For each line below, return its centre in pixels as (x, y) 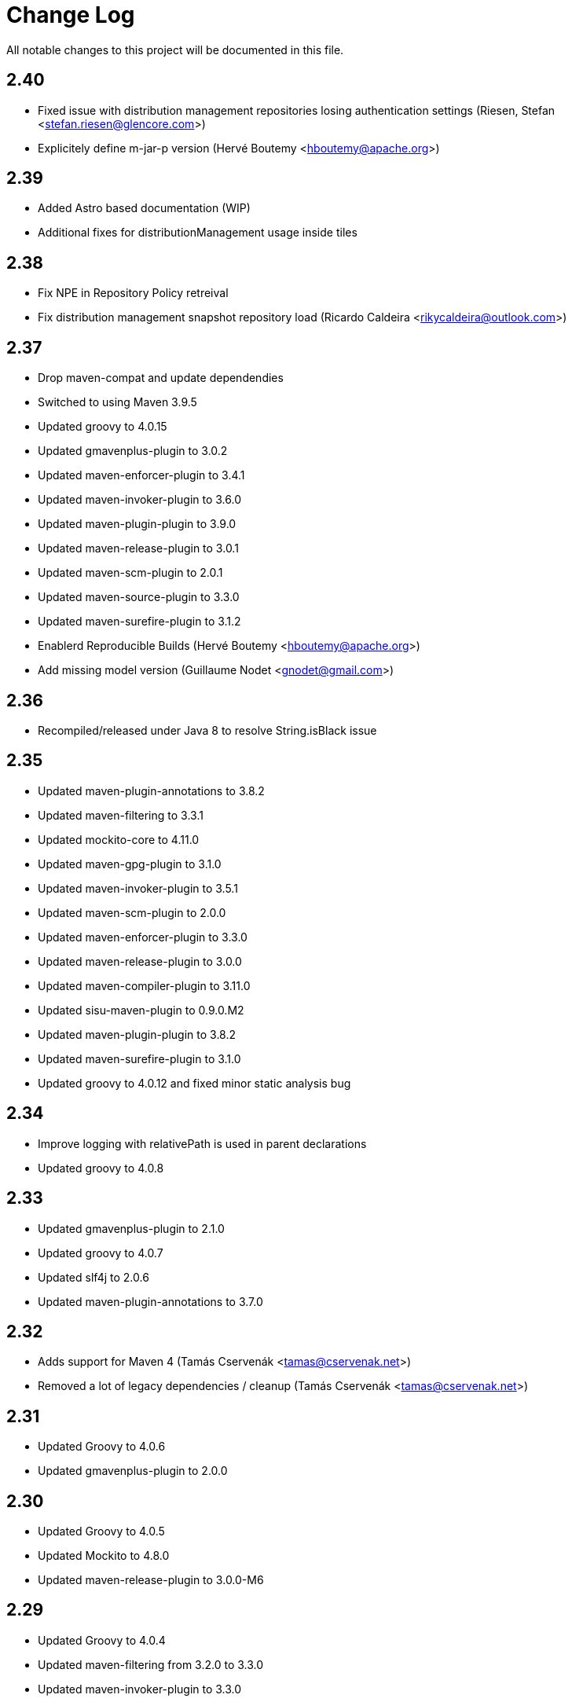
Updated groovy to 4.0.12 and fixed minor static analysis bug (194, 1083)
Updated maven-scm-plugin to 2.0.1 (130, 573)
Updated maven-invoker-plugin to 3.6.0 (139, 500)
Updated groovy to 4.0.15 (103, 427)
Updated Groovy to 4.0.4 (102, 1640)
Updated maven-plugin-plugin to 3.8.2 (137, 1034)
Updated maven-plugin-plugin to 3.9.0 (137, 524)
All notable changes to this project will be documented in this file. (175, 50)
